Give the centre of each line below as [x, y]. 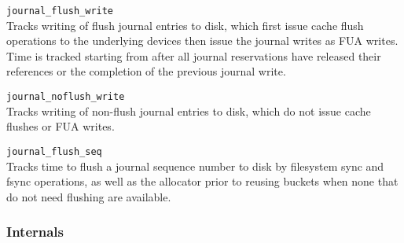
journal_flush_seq [54, 151]
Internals [35, 232]
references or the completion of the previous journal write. [146, 71]
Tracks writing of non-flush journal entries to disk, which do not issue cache [189, 110]
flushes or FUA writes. [61, 126]
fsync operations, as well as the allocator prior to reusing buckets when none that [202, 181]
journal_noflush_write [66, 97]
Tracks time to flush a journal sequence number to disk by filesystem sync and [195, 166]
